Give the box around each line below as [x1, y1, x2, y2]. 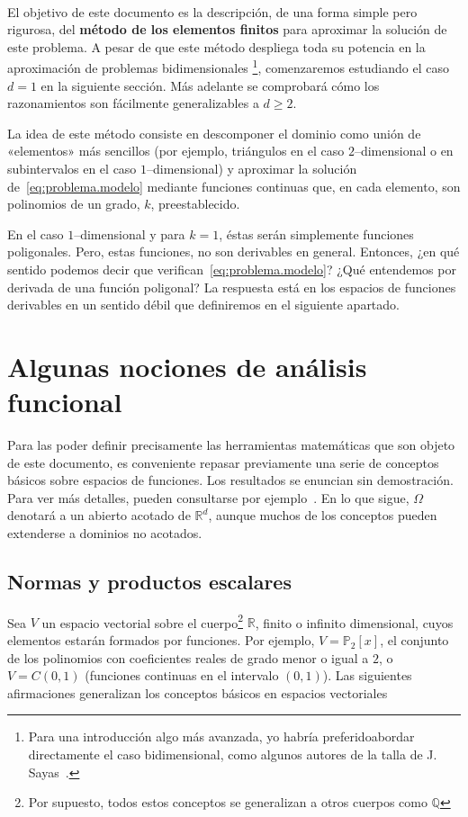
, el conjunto [380, 631, 449, 650]
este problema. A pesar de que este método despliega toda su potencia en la [7, 37, 426, 56]
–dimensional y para [74, 224, 185, 243]
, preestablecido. [150, 194, 240, 213]
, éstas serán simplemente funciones [219, 224, 414, 243]
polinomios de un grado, [7, 194, 140, 213]
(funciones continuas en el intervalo [85, 666, 279, 685]
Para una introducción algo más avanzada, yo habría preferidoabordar [28, 727, 415, 746]
